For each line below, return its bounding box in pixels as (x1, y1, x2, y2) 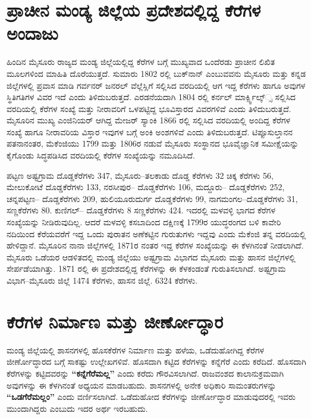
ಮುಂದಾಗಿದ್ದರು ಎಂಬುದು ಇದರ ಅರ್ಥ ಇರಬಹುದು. (7, 402, 148, 414)
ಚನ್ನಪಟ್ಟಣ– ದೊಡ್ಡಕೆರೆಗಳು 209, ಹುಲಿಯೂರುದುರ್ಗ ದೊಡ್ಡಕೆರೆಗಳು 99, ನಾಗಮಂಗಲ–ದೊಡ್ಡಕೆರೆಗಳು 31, (7, 192, 298, 204)
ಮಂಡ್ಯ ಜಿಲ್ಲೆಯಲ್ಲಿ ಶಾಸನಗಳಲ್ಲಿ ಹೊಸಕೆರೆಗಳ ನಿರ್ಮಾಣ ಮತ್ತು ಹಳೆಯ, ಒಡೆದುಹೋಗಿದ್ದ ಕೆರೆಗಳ (7, 343, 265, 356)
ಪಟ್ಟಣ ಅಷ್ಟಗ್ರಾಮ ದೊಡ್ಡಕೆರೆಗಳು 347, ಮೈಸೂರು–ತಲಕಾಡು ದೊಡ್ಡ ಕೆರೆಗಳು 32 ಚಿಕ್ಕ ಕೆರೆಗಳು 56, (7, 169, 274, 181)
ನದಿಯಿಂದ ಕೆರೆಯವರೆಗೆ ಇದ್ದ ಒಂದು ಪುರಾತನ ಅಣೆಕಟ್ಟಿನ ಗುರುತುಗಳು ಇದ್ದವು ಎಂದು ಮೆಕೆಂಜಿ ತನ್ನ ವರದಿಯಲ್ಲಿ (7, 227, 306, 240)
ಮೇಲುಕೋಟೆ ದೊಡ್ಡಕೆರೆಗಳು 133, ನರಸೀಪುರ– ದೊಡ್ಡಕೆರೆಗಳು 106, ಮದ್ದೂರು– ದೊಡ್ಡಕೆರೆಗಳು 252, (7, 181, 285, 193)
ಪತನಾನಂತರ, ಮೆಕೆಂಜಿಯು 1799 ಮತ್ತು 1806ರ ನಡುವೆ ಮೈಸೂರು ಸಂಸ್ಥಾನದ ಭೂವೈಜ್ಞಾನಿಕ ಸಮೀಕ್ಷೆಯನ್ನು (7, 137, 299, 150)
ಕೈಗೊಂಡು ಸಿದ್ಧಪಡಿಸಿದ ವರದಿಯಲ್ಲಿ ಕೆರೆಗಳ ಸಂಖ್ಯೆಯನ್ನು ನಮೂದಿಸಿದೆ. (7, 149, 195, 162)
